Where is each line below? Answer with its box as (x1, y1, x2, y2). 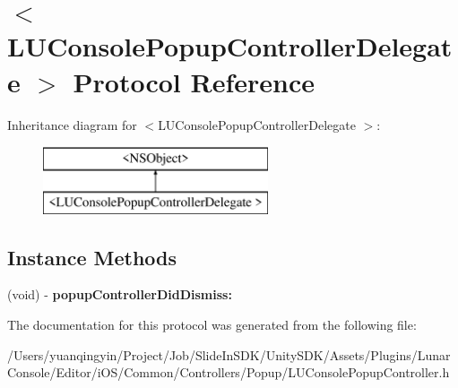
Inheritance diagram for (7, 115, 137, 134)
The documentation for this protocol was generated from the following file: (7, 315, 417, 334)
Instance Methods (7, 243, 177, 271)
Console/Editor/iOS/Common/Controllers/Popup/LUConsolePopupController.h (7, 363, 450, 382)
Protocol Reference (73, 63, 315, 99)
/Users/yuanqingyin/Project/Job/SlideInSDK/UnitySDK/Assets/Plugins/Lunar (7, 345, 451, 364)
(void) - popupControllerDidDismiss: (7, 285, 232, 304)
